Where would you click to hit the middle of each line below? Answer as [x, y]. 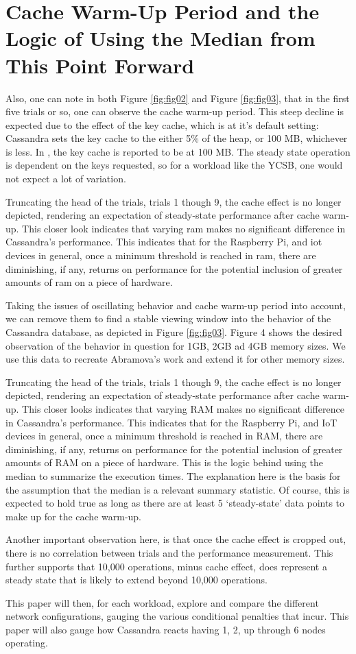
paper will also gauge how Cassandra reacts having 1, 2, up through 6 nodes [166, 629]
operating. [27, 643]
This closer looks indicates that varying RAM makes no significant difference [183, 408]
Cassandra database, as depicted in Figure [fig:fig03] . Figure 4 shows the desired [174, 332]
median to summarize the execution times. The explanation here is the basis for [173, 475]
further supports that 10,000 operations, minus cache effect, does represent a [166, 566]
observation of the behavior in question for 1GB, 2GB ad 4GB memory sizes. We [176, 345]
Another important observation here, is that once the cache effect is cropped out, [176, 539]
